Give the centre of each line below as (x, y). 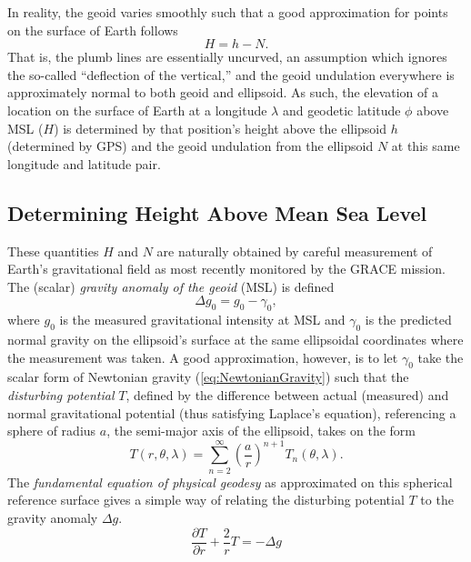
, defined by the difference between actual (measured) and (287, 394)
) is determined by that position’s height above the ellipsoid (220, 128)
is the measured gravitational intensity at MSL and (202, 320)
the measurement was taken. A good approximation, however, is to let (203, 357)
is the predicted (408, 320)
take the (441, 357)
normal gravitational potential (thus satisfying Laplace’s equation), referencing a (232, 412)
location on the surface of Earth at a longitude (137, 110)
